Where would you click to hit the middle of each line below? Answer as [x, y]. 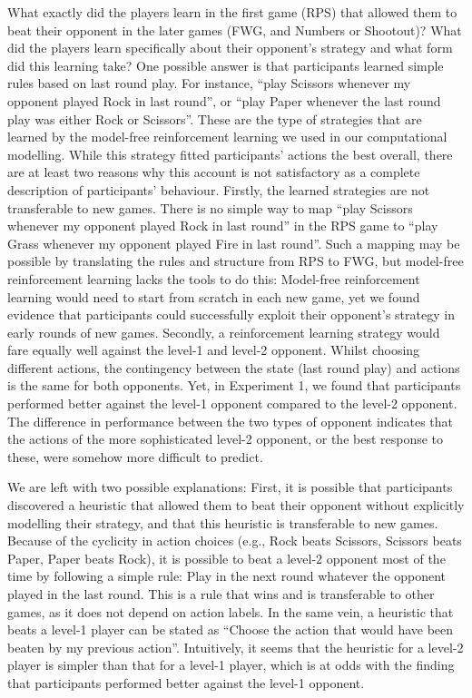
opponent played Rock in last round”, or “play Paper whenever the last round [224, 100]
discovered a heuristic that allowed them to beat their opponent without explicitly [236, 505]
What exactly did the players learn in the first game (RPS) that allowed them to [232, 12]
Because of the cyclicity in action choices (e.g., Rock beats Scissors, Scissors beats [235, 541]
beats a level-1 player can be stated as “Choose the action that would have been [231, 629]
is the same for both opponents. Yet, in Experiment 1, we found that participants [234, 385]
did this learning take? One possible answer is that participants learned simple [226, 65]
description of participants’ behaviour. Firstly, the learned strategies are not [219, 189]
